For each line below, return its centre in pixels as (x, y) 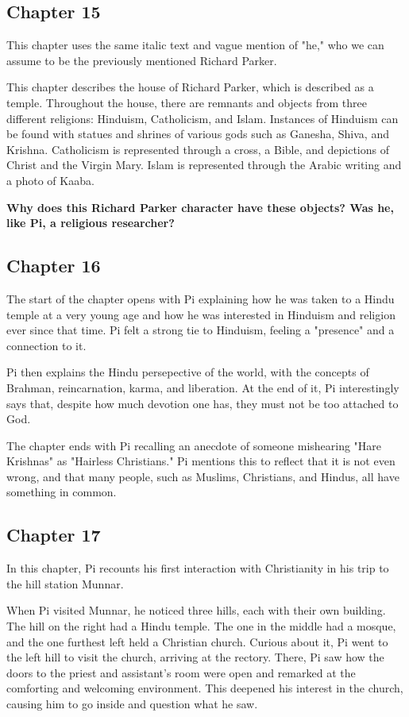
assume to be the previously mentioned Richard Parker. (142, 60)
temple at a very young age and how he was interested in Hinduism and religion (201, 314)
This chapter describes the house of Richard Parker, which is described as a (190, 87)
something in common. (62, 492)
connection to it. (46, 345)
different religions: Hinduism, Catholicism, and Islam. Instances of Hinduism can (203, 118)
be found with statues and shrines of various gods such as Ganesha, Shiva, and (198, 134)
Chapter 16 (54, 266)
